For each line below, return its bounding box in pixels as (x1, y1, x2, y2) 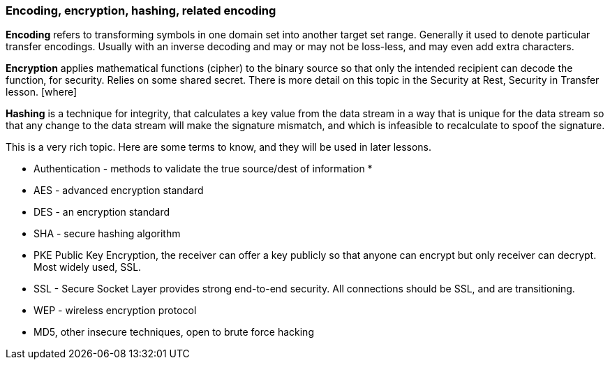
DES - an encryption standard (34, 206, 170, 218)
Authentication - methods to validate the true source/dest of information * (34, 163, 373, 175)
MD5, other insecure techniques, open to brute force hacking (34, 326, 314, 338)
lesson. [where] (6, 86, 77, 98)
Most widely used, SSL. (34, 261, 142, 274)
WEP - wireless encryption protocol (34, 304, 197, 317)
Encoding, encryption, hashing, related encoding (6, 3, 276, 17)
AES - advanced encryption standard (34, 184, 204, 197)
